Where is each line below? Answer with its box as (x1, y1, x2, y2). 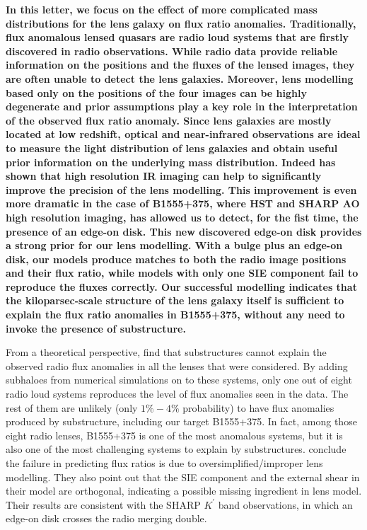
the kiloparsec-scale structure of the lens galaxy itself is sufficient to (6, 293, 344, 308)
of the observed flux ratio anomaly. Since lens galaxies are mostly (6, 113, 332, 127)
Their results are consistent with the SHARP (6, 497, 201, 512)
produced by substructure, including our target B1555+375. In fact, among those (6, 414, 357, 429)
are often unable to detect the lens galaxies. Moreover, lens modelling (6, 71, 354, 86)
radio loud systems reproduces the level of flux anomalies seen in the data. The (6, 386, 349, 401)
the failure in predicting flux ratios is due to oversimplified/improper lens (6, 456, 323, 470)
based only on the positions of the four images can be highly (6, 85, 307, 100)
